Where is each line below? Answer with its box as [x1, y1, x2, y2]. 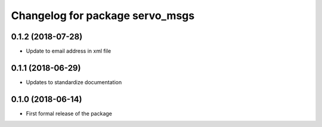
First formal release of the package [26, 110, 113, 117]
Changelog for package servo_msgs [11, 9, 195, 22]
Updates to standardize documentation [26, 78, 122, 86]
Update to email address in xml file [26, 48, 112, 55]
